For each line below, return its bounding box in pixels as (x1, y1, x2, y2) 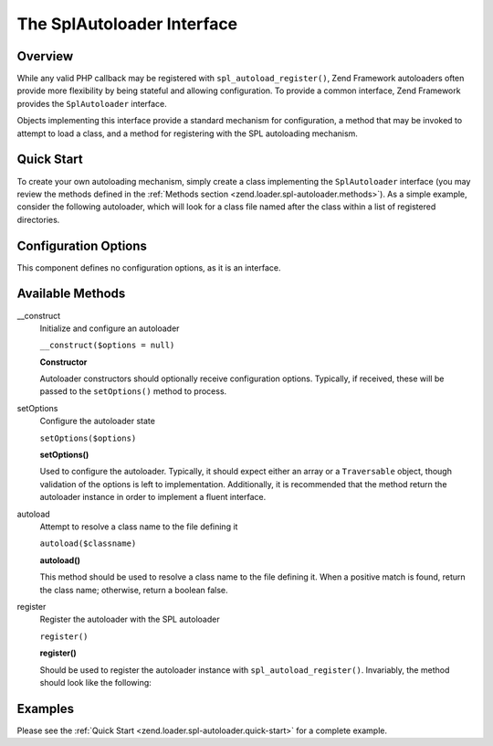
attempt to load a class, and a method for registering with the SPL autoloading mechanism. (16, 128, 358, 139)
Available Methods (16, 286, 126, 302)
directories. (16, 214, 60, 225)
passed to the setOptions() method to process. (39, 386, 227, 397)
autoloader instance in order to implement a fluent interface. (39, 492, 267, 503)
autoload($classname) (39, 538, 137, 549)
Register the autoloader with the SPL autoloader (39, 613, 220, 625)
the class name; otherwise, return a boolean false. (39, 584, 228, 595)
